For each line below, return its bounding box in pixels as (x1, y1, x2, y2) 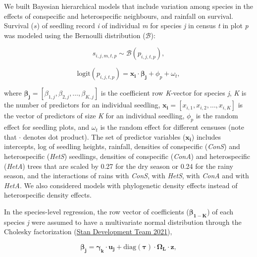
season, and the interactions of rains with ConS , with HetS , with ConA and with (4, 170, 249, 181)
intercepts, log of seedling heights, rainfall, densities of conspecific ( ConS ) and (4, 141, 240, 152)
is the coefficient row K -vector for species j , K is (101, 88, 247, 98)
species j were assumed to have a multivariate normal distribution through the (4, 216, 242, 227)
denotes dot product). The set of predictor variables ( (23, 131, 186, 142)
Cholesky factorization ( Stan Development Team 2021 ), (4, 226, 172, 237)
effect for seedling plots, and (4, 122, 90, 132)
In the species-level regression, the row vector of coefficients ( (4, 206, 189, 216)
